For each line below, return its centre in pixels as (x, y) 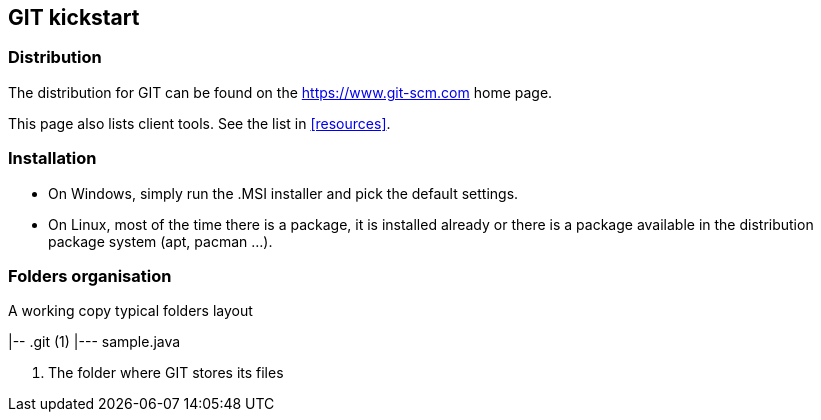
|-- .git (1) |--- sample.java (94, 342)
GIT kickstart (74, 17)
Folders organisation (90, 275)
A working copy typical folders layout (130, 311)
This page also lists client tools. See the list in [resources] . (199, 123)
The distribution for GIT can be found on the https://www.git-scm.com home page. (280, 92)
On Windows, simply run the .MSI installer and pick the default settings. (283, 193)
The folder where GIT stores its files (166, 373)
